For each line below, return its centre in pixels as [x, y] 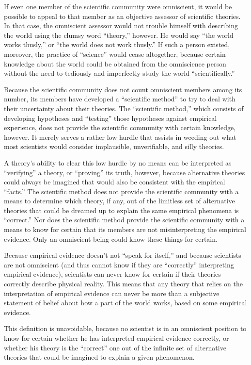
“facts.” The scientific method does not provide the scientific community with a [121, 191]
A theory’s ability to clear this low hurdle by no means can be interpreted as [118, 162]
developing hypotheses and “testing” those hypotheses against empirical [110, 118]
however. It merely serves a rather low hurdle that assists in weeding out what [120, 137]
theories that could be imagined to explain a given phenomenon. [99, 357]
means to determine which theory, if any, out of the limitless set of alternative [119, 201]
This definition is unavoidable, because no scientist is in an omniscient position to [125, 328]
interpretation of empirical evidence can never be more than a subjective [112, 293]
